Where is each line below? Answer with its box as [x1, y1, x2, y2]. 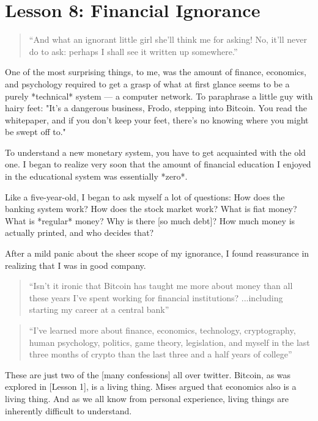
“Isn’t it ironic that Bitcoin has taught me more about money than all [29, 279, 293, 292]
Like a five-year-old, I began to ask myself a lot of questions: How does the [5, 190, 285, 203]
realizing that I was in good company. [5, 258, 146, 271]
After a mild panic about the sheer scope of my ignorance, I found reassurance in [5, 247, 309, 260]
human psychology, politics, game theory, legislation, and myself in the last [29, 335, 310, 348]
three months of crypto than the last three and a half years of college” [29, 348, 292, 361]
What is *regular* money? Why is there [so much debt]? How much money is [5, 214, 295, 227]
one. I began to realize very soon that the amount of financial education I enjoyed [5, 158, 311, 170]
